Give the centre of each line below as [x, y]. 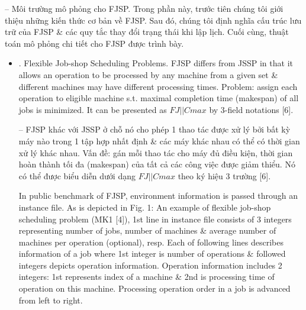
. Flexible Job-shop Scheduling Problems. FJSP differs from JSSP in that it [156, 63]
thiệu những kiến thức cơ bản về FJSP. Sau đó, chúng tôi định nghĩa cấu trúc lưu [153, 20]
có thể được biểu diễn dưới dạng [77, 175]
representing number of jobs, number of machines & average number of [147, 230]
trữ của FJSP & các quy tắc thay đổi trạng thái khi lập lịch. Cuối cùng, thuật [147, 32]
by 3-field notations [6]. [251, 109]
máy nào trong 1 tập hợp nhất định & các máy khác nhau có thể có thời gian [159, 141]
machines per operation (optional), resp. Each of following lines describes [151, 242]
